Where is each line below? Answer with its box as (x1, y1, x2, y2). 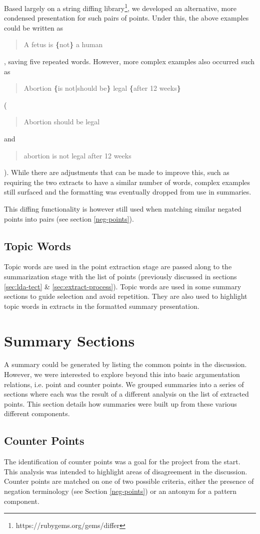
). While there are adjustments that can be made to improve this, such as (4, 167, 229, 177)
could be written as (4, 22, 63, 33)
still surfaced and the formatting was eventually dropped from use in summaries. (4, 187, 251, 197)
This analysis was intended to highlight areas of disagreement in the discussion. (4, 466, 247, 476)
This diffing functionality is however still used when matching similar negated (4, 203, 241, 214)
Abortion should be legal (23, 116, 100, 127)
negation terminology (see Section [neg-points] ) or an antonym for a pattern (4, 486, 237, 496)
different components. (4, 408, 70, 419)
